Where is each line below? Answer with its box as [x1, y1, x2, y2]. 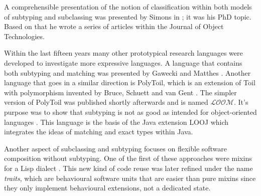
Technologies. [4, 31, 45, 41]
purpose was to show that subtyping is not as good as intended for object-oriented [4, 106, 257, 117]
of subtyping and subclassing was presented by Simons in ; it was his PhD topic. [4, 11, 251, 22]
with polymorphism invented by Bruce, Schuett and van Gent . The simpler [4, 87, 237, 97]
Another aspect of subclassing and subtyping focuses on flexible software [4, 143, 227, 153]
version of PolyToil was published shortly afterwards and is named [4, 97, 208, 107]
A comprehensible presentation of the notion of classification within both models [4, 2, 252, 12]
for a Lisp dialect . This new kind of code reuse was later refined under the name [4, 162, 253, 173]
